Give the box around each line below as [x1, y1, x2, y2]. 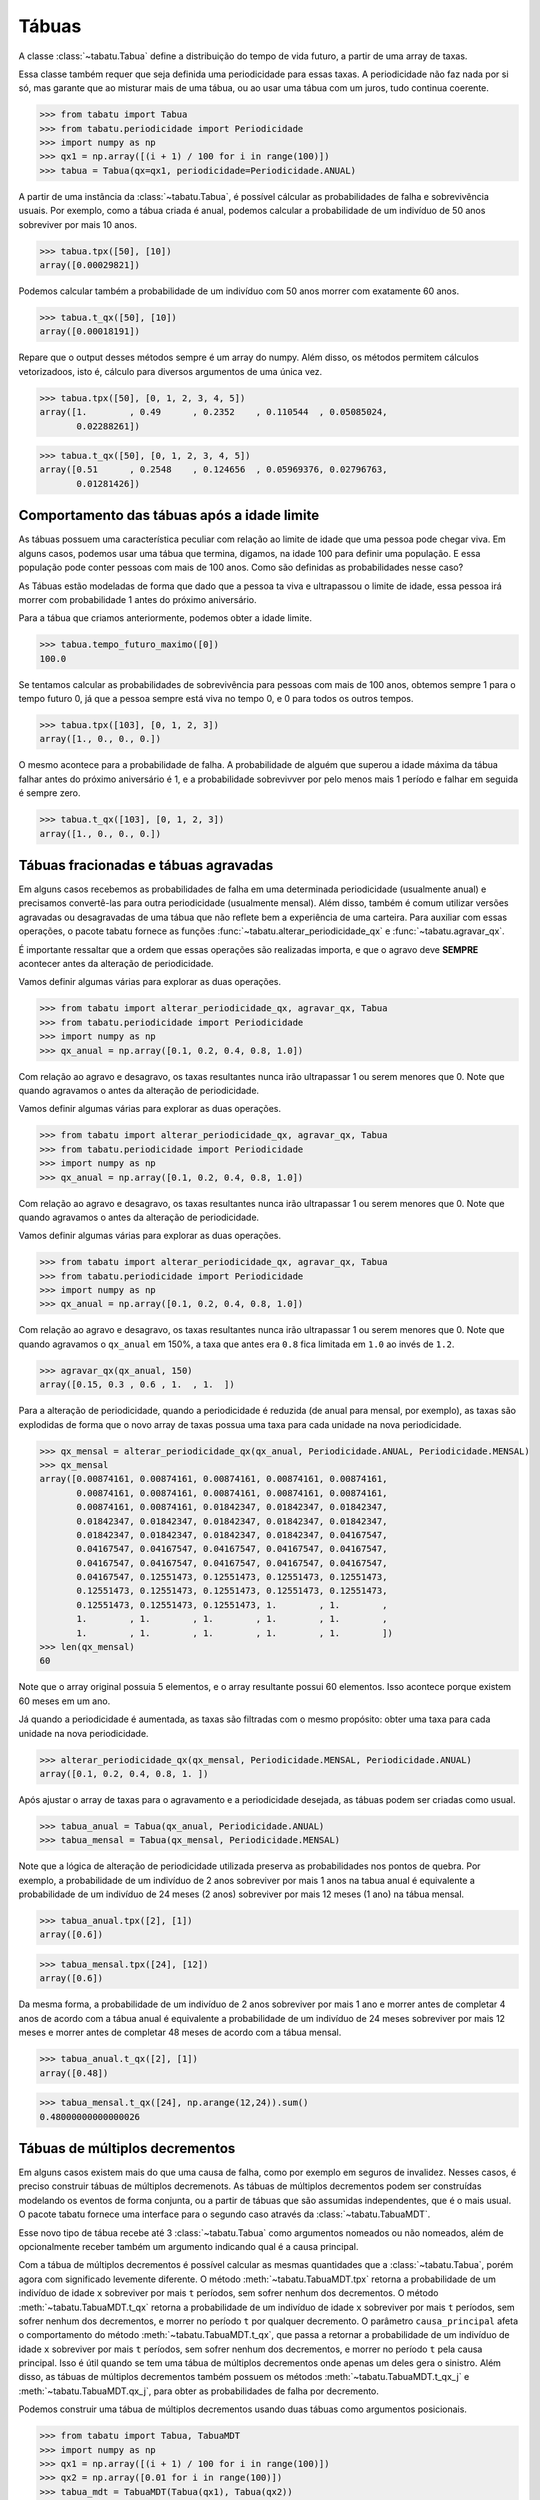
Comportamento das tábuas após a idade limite [18, 507, 320, 524]
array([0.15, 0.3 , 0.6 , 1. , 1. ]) [39, 1379, 235, 1390]
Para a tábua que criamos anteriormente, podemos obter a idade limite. [18, 612, 312, 624]
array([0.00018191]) [39, 326, 140, 337]
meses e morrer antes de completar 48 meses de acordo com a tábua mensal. [18, 2026, 342, 2039]
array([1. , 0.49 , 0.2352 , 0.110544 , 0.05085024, [39, 406, 388, 418]
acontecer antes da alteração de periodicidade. [18, 958, 214, 970]
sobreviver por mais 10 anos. [18, 218, 137, 230]
